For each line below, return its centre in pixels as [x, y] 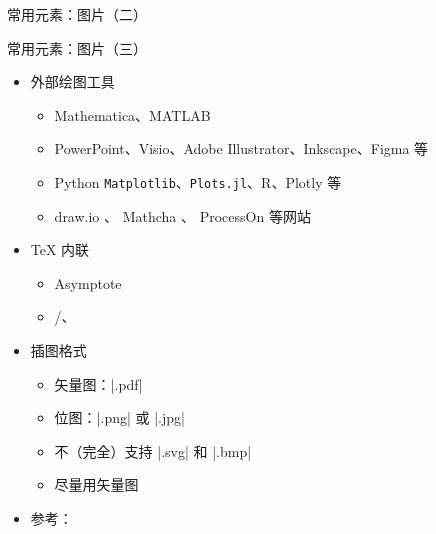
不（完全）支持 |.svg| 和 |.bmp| [153, 450]
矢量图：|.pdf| [98, 383]
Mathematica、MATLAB [132, 114]
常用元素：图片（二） [77, 14]
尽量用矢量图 [96, 484]
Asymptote [88, 282]
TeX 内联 [60, 249]
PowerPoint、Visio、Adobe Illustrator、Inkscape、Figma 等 [241, 148]
